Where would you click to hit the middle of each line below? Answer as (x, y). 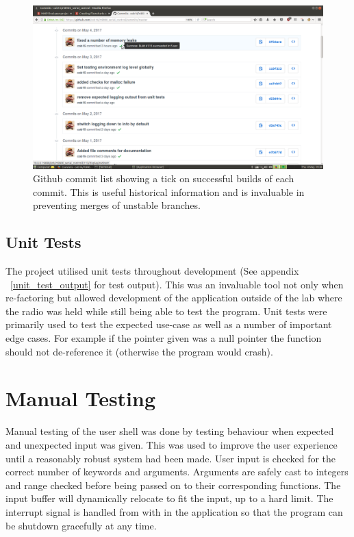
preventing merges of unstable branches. (117, 205)
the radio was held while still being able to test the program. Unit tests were (166, 311)
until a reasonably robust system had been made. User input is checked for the (171, 458)
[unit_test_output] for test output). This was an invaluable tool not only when (177, 284)
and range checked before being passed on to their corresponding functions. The (173, 485)
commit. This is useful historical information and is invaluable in (169, 191)
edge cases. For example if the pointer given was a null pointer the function (164, 338)
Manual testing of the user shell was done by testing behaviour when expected (170, 431)
